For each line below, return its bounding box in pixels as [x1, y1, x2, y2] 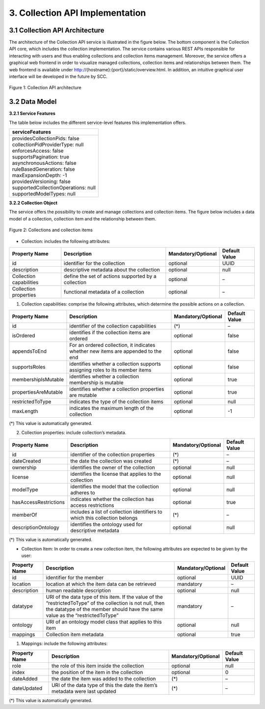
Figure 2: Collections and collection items [9, 227, 93, 233]
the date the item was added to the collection [52, 675, 156, 682]
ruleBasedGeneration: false [12, 166, 76, 173]
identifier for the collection [64, 260, 125, 267]
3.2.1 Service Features [9, 111, 56, 117]
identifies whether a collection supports [69, 361, 161, 368]
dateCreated [12, 458, 41, 464]
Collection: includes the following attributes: [21, 238, 110, 244]
